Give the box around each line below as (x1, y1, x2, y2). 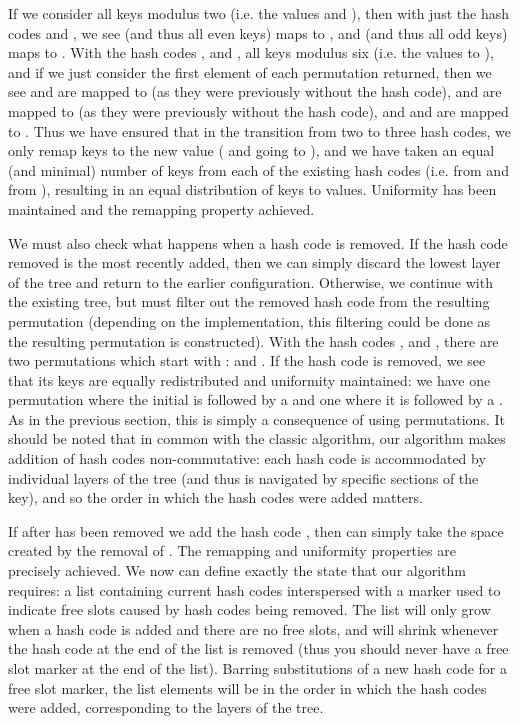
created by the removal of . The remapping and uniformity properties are (8, 540, 456, 561)
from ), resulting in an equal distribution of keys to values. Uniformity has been (8, 179, 497, 200)
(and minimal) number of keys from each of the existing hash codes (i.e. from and (8, 159, 509, 180)
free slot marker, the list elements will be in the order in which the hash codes (8, 677, 487, 698)
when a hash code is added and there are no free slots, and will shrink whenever (8, 618, 499, 639)
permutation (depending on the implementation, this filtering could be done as (8, 310, 491, 331)
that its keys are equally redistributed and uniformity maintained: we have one (8, 369, 491, 390)
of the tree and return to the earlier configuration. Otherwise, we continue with (8, 271, 493, 292)
